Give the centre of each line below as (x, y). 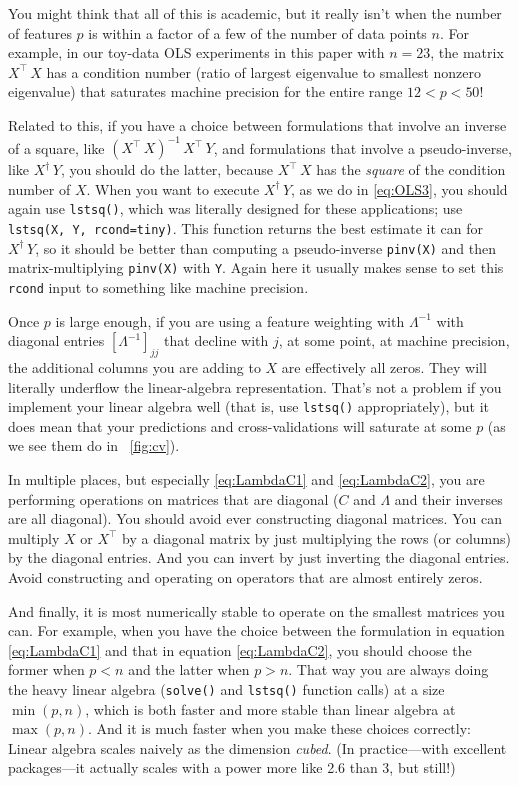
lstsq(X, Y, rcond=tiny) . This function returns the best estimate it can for (246, 227)
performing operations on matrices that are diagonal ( (173, 498)
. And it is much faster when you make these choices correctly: (279, 728)
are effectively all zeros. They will (384, 366)
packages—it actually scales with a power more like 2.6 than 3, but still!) (232, 767)
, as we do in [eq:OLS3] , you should (399, 188)
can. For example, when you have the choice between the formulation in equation (256, 630)
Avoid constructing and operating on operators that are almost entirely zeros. (245, 576)
